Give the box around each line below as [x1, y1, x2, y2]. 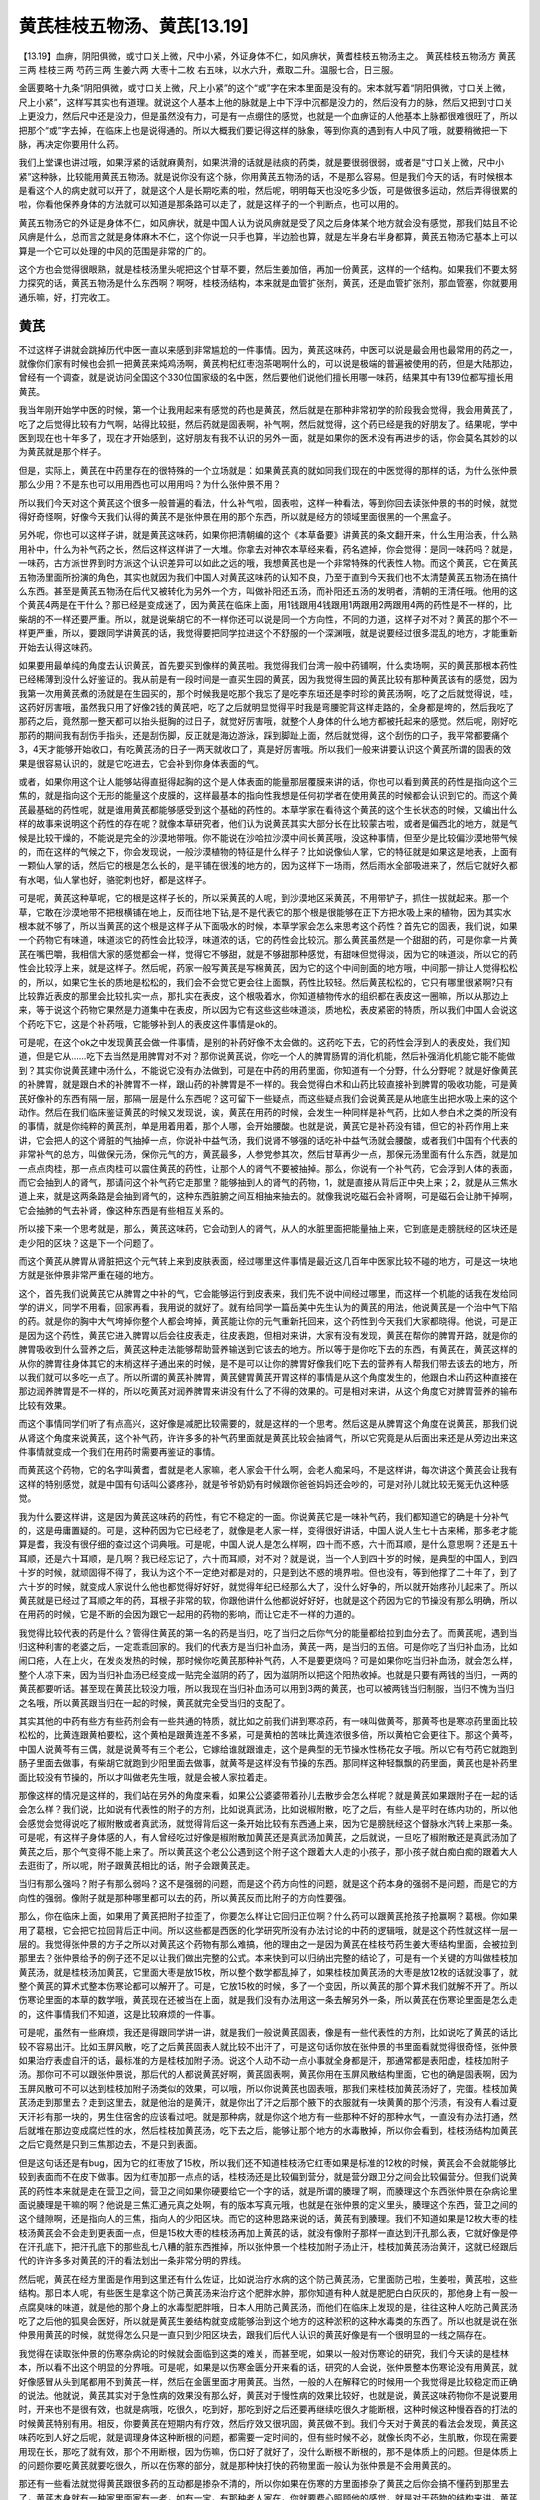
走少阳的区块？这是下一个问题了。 [18, 1236, 159, 1249]
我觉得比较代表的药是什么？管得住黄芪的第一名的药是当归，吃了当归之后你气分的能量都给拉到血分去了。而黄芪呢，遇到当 [18, 1626, 518, 1639]
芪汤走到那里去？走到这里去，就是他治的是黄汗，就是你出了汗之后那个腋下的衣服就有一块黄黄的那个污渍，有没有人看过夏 [18, 2096, 518, 2109]
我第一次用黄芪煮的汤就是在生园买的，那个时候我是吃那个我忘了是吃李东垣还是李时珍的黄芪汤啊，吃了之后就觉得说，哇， [18, 687, 518, 699]
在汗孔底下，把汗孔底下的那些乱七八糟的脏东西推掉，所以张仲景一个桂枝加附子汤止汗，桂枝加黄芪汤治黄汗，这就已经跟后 [18, 2241, 518, 2253]
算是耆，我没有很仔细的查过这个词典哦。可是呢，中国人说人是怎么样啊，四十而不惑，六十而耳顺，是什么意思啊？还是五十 [18, 1538, 518, 1550]
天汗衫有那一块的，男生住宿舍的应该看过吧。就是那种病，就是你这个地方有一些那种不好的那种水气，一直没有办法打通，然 [18, 2110, 518, 2122]
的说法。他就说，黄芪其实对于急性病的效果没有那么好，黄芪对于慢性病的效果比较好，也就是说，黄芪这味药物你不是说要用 [18, 2390, 518, 2401]
